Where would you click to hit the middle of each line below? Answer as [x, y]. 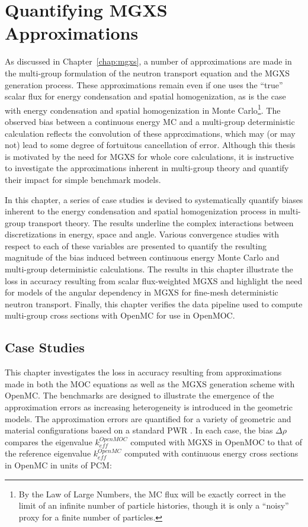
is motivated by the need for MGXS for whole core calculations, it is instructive [149, 156]
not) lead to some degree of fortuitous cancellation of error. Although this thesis [150, 145]
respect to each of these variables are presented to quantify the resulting [136, 245]
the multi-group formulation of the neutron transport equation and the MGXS [147, 73]
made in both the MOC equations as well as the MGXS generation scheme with [150, 383]
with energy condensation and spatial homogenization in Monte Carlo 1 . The [143, 109]
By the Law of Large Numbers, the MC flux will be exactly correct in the [152, 494]
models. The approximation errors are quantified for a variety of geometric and [148, 418]
